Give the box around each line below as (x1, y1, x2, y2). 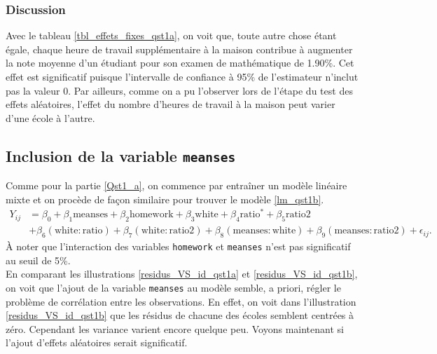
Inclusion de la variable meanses (6, 144, 236, 166)
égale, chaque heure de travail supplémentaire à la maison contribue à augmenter (6, 41, 353, 56)
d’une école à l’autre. (6, 110, 95, 125)
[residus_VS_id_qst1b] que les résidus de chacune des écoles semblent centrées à (6, 308, 354, 322)
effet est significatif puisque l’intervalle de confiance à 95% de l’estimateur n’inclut (6, 69, 359, 83)
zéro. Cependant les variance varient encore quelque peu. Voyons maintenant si (6, 321, 344, 336)
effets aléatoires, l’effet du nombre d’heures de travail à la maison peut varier (6, 97, 335, 111)
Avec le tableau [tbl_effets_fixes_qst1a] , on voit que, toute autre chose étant (6, 28, 337, 43)
